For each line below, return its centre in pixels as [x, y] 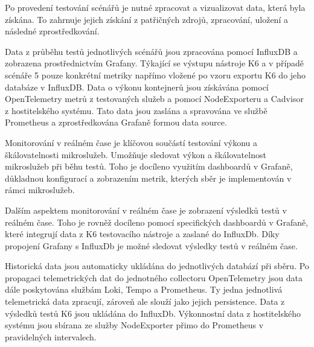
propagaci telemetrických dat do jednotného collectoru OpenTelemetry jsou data [154, 277]
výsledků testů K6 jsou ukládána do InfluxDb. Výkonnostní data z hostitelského [153, 313]
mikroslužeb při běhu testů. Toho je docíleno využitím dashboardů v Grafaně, [149, 166]
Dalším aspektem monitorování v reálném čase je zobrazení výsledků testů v [146, 210]
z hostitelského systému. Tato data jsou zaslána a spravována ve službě [136, 110]
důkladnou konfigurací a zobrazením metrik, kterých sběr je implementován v [148, 178]
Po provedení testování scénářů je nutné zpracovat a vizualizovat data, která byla [155, 7]
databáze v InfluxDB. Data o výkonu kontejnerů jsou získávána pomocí [137, 87]
